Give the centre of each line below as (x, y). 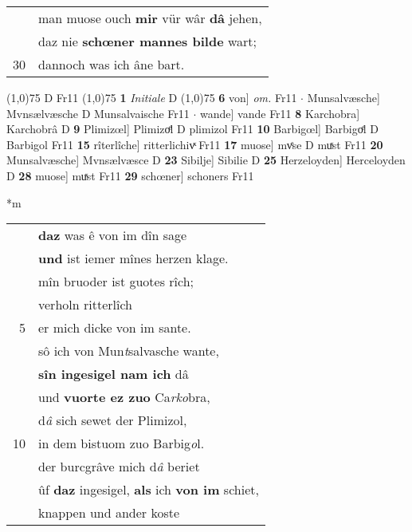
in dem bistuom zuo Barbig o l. (122, 443)
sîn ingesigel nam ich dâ (114, 374)
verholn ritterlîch (85, 305)
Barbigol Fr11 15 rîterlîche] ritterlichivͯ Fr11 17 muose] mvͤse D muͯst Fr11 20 (195, 144)
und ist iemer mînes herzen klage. (133, 258)
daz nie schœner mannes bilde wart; (147, 41)
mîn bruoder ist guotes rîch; (116, 282)
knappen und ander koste (109, 513)
